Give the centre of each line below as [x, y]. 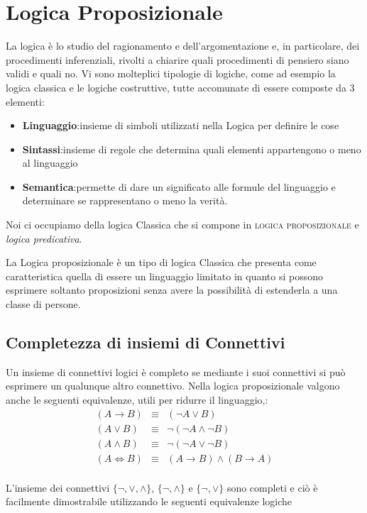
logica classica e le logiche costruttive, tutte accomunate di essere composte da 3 [180, 87]
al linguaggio [50, 163]
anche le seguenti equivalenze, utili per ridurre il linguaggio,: [137, 400]
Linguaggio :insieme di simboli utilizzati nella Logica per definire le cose [181, 125]
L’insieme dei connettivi [58, 487]
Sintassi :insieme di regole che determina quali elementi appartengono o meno [192, 149]
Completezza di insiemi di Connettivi [146, 342]
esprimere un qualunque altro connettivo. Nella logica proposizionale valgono [173, 386]
